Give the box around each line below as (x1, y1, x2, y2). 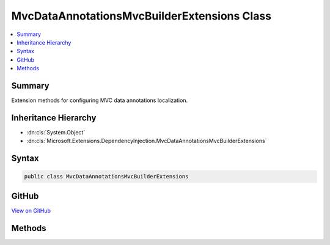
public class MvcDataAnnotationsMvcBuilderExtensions (24, 173, 189, 180)
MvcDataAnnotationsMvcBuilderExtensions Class (11, 9, 272, 23)
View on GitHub (11, 207, 51, 214)
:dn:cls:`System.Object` (26, 128, 86, 136)
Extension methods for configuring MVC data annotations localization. (11, 97, 188, 104)
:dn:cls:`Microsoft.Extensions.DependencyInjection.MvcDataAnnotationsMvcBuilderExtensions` (26, 137, 267, 145)
